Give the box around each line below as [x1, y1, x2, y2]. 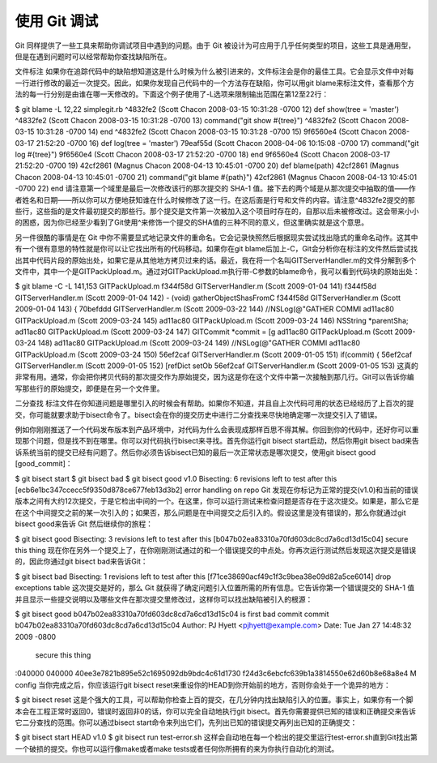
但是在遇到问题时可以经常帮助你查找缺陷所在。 [15, 51, 172, 61]
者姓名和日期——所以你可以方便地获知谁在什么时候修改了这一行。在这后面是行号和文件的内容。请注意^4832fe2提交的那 [15, 195, 416, 204]
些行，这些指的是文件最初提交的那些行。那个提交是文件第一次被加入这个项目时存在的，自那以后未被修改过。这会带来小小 [15, 207, 419, 216]
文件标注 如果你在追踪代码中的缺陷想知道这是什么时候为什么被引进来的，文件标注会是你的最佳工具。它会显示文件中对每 [15, 66, 414, 76]
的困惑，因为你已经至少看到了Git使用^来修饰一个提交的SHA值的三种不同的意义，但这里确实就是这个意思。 [15, 217, 369, 227]
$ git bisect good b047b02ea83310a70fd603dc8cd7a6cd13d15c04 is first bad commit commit [15, 609, 329, 619]
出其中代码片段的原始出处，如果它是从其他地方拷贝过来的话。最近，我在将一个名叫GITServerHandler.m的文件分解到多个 [15, 255, 417, 265]
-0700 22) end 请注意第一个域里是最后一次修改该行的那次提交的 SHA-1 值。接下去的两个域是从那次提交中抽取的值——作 [15, 183, 416, 194]
